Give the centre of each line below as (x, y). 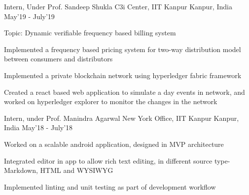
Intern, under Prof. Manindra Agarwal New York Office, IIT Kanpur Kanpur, (122, 118)
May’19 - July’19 (29, 16)
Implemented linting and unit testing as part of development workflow (110, 186)
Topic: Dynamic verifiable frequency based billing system (90, 33)
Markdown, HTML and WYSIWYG (59, 170)
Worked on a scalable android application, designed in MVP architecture (114, 144)
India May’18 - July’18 (38, 127)
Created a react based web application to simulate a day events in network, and (124, 92)
